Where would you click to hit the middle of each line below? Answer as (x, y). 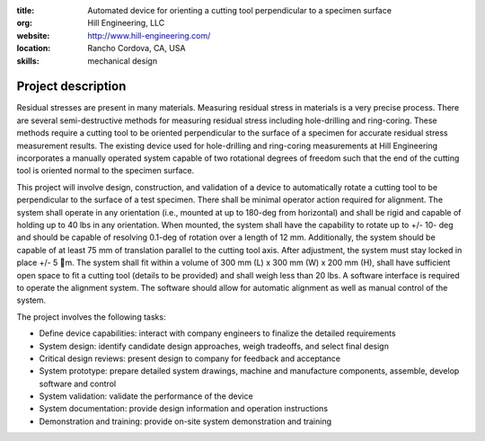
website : (33, 35)
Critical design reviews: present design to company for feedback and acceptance (190, 358)
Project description (71, 87)
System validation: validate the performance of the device (146, 396)
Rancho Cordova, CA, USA (137, 49)
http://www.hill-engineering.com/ (149, 35)
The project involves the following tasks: (91, 317)
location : (34, 49)
